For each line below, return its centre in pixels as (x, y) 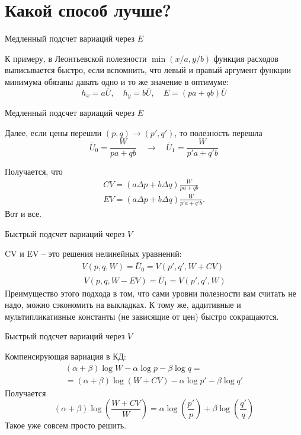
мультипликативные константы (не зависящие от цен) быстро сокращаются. (142, 316)
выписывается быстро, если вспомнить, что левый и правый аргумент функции (148, 70)
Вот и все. (23, 214)
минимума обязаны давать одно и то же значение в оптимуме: (117, 81)
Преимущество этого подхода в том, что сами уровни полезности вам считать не (150, 293)
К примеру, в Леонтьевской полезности (76, 58)
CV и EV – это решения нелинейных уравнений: (93, 253)
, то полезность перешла (218, 132)
